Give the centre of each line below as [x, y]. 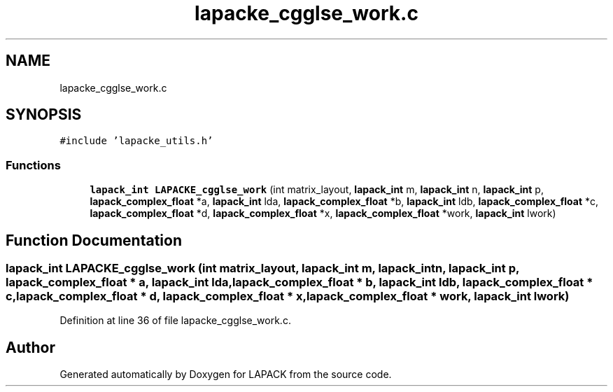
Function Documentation [94, 240]
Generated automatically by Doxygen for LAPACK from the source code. [226, 374]
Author [30, 347]
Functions [33, 165]
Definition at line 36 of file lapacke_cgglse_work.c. [175, 321]
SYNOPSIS [44, 115]
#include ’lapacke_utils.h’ [136, 141]
